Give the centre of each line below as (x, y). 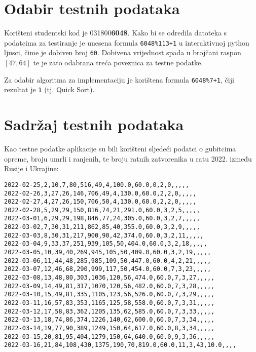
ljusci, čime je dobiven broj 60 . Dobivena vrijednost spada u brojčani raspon (123, 52)
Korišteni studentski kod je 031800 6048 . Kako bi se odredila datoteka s (116, 33)
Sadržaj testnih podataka (94, 124)
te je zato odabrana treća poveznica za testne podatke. (118, 63)
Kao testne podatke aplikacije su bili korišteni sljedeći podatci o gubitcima (120, 149)
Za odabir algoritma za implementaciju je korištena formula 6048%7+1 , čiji (119, 79)
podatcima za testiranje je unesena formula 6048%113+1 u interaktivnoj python (127, 42)
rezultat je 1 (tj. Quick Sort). (49, 89)
